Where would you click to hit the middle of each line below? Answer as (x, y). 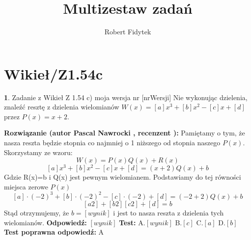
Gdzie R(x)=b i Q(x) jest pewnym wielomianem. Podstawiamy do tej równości (123, 177)
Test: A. (132, 222)
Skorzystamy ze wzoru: (38, 152)
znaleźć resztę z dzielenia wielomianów (62, 107)
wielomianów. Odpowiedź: (45, 222)
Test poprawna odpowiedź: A (54, 232)
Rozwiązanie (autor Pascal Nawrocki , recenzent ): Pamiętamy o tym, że (125, 133)
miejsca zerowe (26, 186)
